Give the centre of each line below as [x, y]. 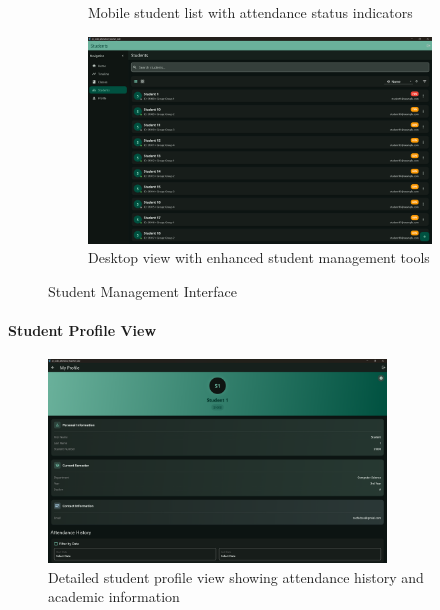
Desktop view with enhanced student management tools [259, 257]
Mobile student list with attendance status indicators [250, 12]
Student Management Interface [143, 290]
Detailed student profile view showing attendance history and [236, 576]
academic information [114, 596]
